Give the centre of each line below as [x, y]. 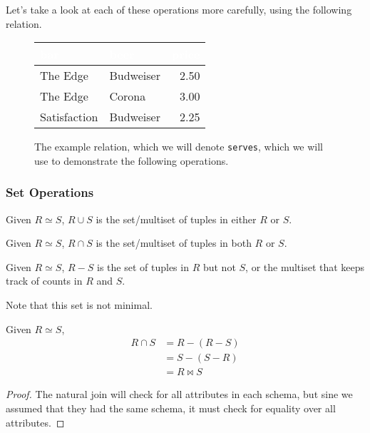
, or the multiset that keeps [305, 266]
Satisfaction [69, 117]
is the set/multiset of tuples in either [176, 219]
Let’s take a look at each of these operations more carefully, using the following [179, 9]
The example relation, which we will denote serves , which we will [179, 147]
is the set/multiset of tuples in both [174, 243]
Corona [128, 96]
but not [219, 266]
